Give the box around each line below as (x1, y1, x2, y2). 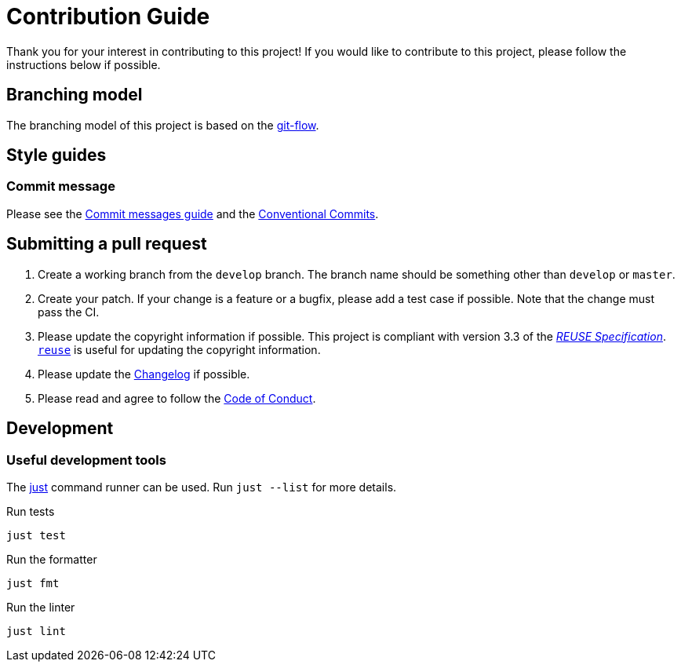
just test (6, 528, 66, 542)
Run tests (6, 504, 55, 518)
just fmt (6, 576, 60, 590)
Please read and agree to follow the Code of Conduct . (38, 391, 316, 405)
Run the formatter (6, 552, 97, 566)
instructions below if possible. (6, 57, 161, 71)
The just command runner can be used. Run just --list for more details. (6, 480, 397, 494)
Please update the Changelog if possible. (38, 367, 250, 381)
